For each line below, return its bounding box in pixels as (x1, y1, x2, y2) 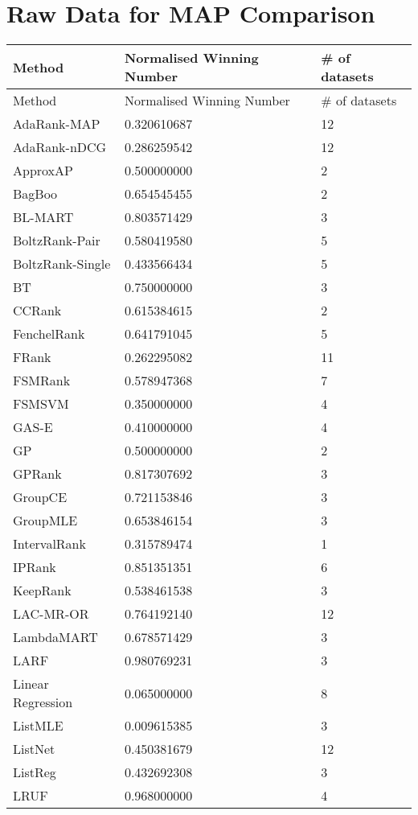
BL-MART (13, 208, 74, 227)
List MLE (13, 716, 64, 735)
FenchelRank (13, 324, 85, 344)
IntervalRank (13, 534, 86, 554)
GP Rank (13, 464, 62, 484)
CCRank (13, 301, 62, 320)
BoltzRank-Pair (13, 231, 100, 250)
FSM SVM (13, 394, 69, 414)
